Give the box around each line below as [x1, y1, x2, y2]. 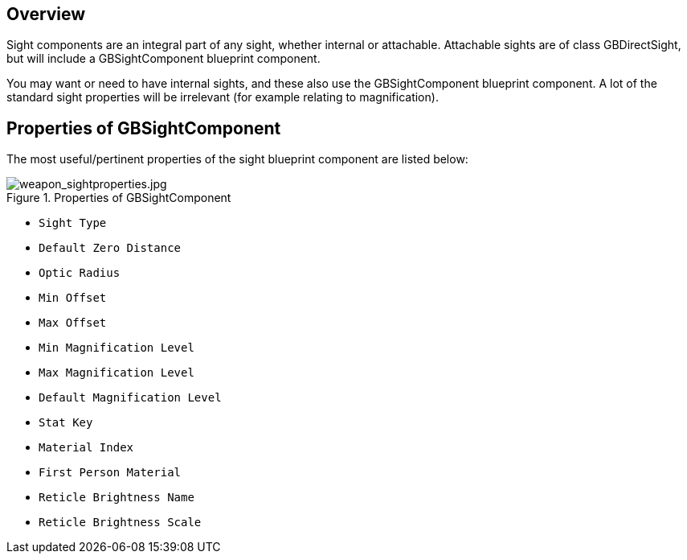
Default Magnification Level [39, 391, 222, 405]
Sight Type [39, 216, 107, 230]
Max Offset [39, 316, 107, 330]
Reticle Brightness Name [39, 491, 194, 504]
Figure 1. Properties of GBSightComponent [6, 191, 231, 205]
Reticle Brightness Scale [39, 516, 202, 529]
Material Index [39, 441, 134, 455]
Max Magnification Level [39, 366, 194, 380]
